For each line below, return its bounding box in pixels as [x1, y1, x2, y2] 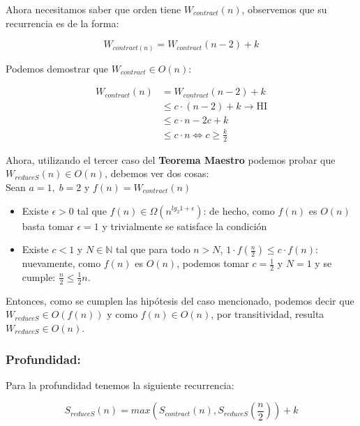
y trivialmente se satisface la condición [102, 218, 267, 233]
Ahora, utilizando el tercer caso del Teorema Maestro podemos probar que [6, 152, 336, 167]
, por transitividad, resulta [211, 307, 324, 321]
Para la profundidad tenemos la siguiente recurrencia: [6, 377, 234, 392]
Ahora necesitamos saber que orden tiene [6, 2, 181, 16]
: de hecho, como [203, 203, 275, 218]
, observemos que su [241, 2, 327, 16]
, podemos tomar [177, 256, 249, 271]
